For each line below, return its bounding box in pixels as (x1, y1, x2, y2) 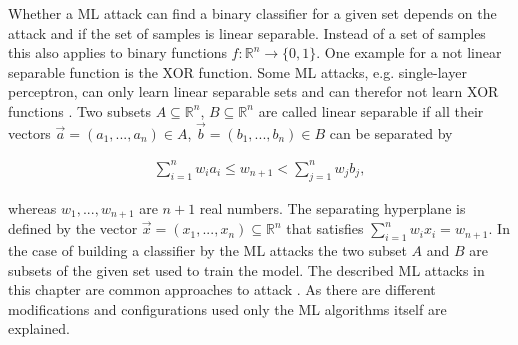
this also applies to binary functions (8, 42, 227, 63)
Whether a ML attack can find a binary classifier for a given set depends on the (8, 3, 497, 23)
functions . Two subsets (8, 100, 152, 121)
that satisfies (286, 218, 364, 239)
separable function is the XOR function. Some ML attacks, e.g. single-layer (8, 61, 467, 82)
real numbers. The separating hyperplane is (199, 197, 466, 218)
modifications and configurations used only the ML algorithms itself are (8, 298, 447, 319)
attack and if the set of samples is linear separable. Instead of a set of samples (8, 22, 486, 43)
